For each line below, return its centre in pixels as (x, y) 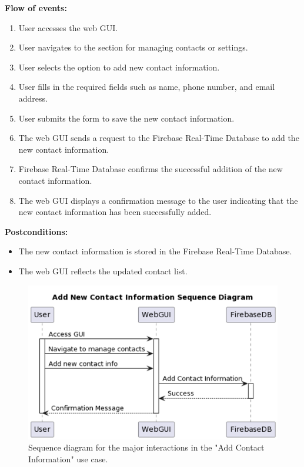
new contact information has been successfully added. (115, 212)
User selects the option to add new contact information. (119, 67)
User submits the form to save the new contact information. (126, 118)
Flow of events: (36, 8)
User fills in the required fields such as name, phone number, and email (147, 87)
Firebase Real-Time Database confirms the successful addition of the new (151, 169)
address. (33, 98)
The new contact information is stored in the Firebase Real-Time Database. (155, 251)
